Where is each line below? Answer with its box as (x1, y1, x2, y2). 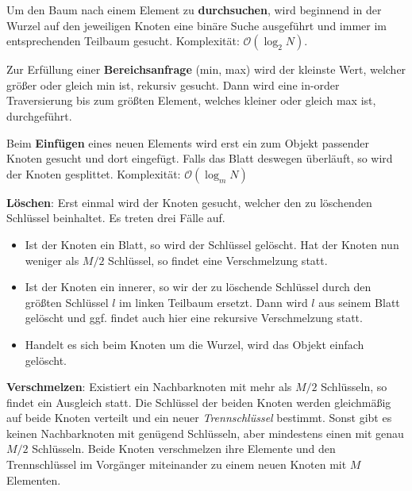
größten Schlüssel (25, 293, 109, 310)
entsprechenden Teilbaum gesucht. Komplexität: (6, 33, 240, 49)
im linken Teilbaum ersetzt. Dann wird (119, 293, 308, 310)
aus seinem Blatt (318, 293, 400, 310)
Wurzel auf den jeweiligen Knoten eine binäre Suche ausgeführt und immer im (6, 17, 387, 33)
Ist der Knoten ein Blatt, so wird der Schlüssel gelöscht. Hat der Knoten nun (25, 236, 399, 252)
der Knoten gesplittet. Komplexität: (6, 165, 181, 182)
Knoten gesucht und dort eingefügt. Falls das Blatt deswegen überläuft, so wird (6, 150, 393, 167)
